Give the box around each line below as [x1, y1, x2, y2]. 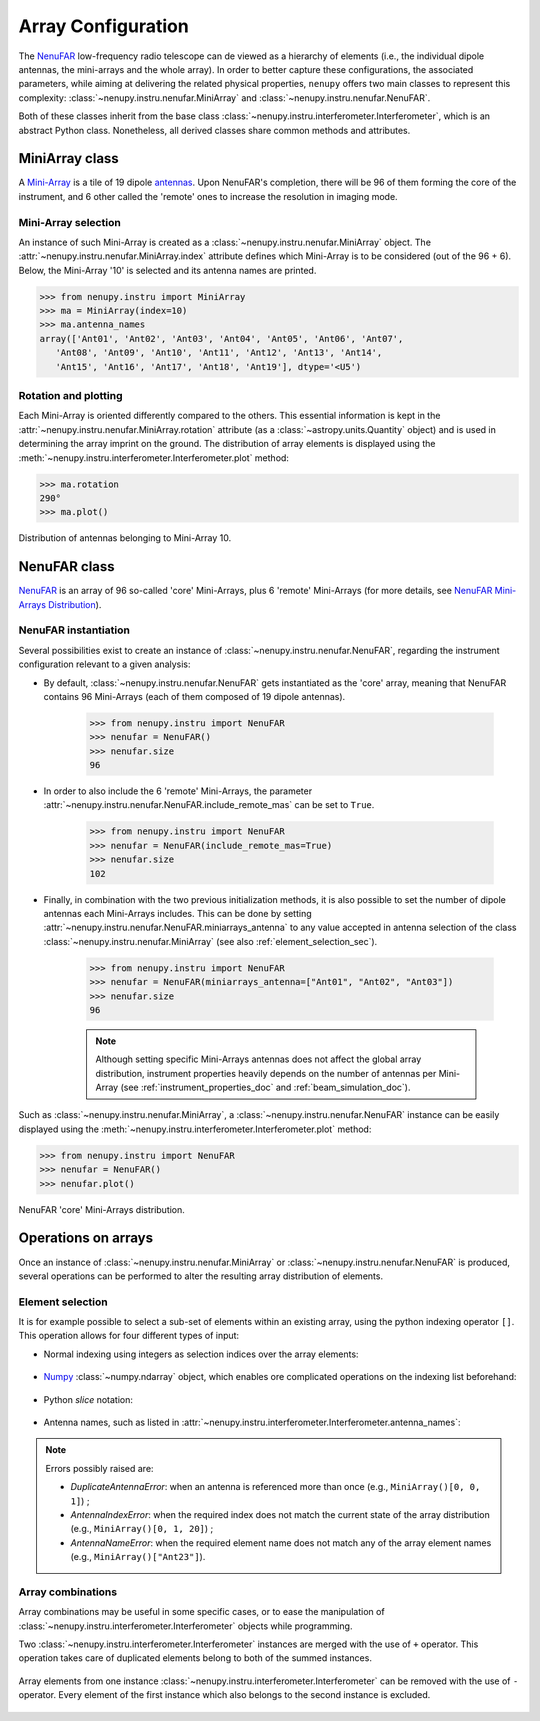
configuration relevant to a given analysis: [18, 658, 191, 670]
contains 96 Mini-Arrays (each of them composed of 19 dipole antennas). [43, 690, 346, 702]
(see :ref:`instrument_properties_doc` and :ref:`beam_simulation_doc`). [120, 1081, 411, 1094]
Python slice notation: [43, 1393, 134, 1405]
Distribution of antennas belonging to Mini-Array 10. [18, 532, 232, 544]
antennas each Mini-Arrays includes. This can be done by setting [43, 907, 312, 919]
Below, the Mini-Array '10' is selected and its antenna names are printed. [18, 264, 317, 276]
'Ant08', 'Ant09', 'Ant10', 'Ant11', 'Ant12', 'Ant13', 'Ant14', [55, 347, 383, 359]
